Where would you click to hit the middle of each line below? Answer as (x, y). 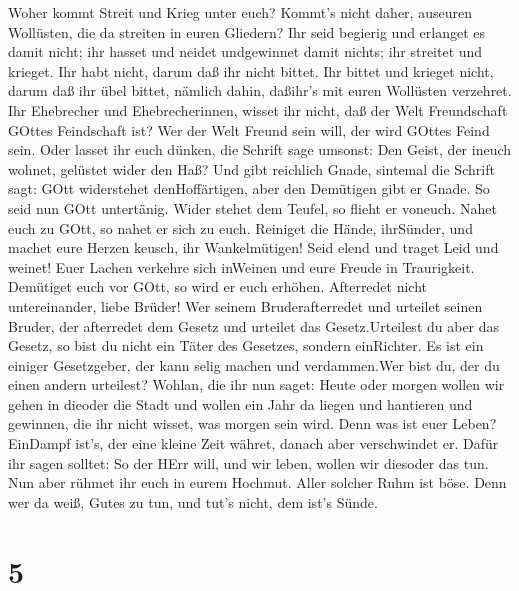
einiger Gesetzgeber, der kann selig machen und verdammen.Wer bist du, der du (254, 364)
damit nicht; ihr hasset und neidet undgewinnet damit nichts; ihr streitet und (245, 51)
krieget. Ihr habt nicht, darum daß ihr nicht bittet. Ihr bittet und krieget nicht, (251, 70)
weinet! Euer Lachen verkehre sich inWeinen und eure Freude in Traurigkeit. (241, 266)
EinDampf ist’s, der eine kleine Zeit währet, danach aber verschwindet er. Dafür (253, 443)
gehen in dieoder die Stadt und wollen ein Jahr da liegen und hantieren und (240, 403)
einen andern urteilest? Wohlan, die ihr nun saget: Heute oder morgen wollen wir (256, 384)
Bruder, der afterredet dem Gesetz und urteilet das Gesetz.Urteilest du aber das (254, 325)
